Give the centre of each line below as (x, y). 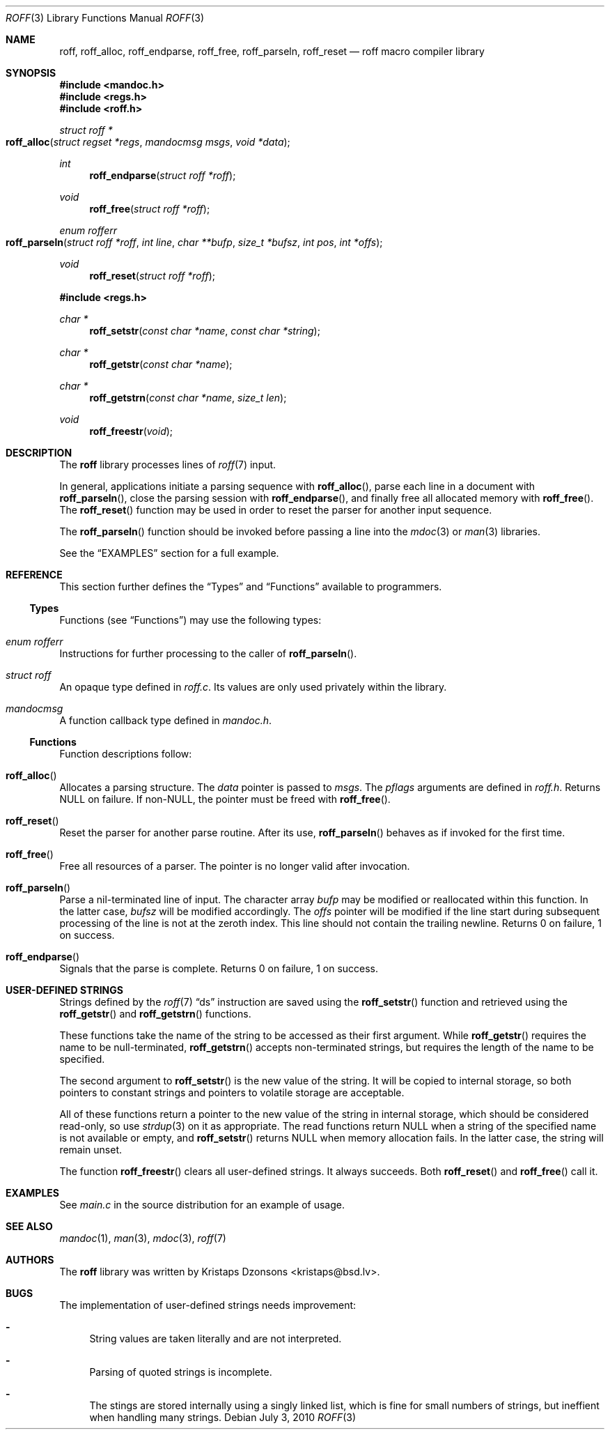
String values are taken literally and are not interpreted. (216, 1338)
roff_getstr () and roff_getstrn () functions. (155, 1014)
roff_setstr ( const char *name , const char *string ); (205, 331)
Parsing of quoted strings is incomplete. (181, 1372)
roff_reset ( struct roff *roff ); (152, 276)
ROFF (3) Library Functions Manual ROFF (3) (105, 18)
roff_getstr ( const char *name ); (161, 364)
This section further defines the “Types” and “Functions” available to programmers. (251, 586)
